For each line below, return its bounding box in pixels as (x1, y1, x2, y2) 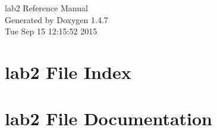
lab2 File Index (5, 59, 131, 84)
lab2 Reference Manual (5, 2, 88, 14)
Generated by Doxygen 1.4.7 (5, 13, 108, 26)
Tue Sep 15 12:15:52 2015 (5, 25, 98, 37)
